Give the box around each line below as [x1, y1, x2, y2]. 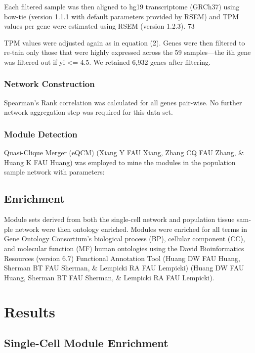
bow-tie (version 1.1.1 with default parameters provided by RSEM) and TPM [4, 11, 239, 21]
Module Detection [4, 128, 78, 140]
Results [4, 301, 55, 321]
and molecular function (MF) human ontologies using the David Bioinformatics [4, 243, 244, 253]
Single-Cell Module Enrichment [4, 335, 169, 351]
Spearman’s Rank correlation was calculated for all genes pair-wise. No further [4, 97, 242, 107]
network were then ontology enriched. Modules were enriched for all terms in [15, 223, 247, 234]
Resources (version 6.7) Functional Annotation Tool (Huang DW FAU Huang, [4, 253, 240, 263]
